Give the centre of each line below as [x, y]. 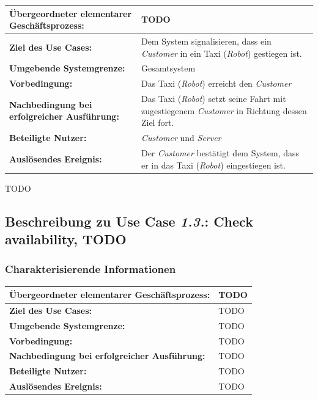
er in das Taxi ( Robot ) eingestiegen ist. [213, 165]
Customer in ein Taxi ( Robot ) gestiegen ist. [221, 53]
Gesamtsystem [168, 68]
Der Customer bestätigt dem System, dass [220, 152]
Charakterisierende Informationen [91, 269]
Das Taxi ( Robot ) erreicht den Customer [216, 83]
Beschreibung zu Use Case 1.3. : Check [129, 221]
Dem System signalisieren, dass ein [206, 41]
